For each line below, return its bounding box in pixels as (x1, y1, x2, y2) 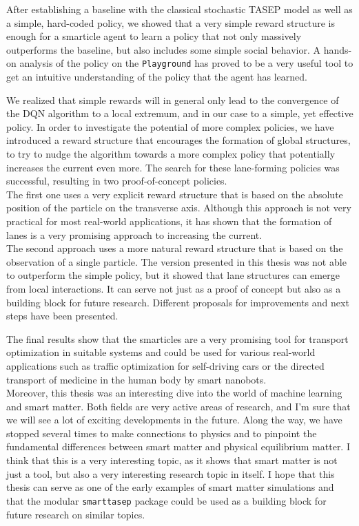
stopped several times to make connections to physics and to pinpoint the (6, 425, 317, 440)
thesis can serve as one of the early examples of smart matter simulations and (6, 480, 334, 494)
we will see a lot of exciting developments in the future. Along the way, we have (6, 412, 342, 427)
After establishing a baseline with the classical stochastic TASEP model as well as (6, 2, 353, 16)
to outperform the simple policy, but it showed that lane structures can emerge (6, 268, 340, 282)
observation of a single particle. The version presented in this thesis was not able (6, 254, 347, 269)
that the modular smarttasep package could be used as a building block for (6, 493, 327, 507)
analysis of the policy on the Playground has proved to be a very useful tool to (19, 56, 353, 70)
